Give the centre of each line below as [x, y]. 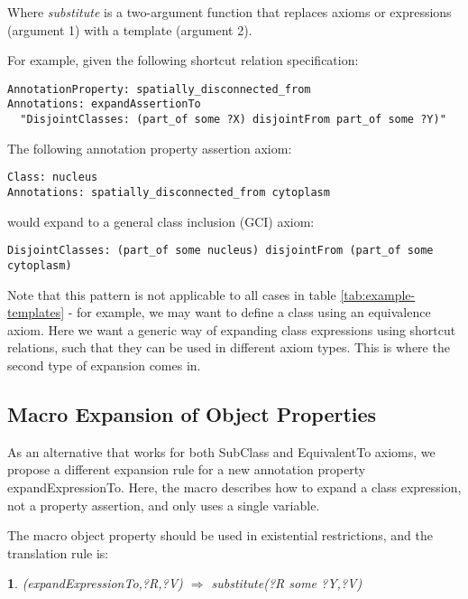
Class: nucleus [53, 178]
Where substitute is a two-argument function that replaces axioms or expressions [229, 12]
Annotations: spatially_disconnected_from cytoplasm [169, 192]
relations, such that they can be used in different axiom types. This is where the [229, 347]
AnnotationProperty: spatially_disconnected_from [159, 89]
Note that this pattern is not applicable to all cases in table [172, 294]
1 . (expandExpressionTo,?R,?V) [95, 583]
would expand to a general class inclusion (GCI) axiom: [161, 221]
